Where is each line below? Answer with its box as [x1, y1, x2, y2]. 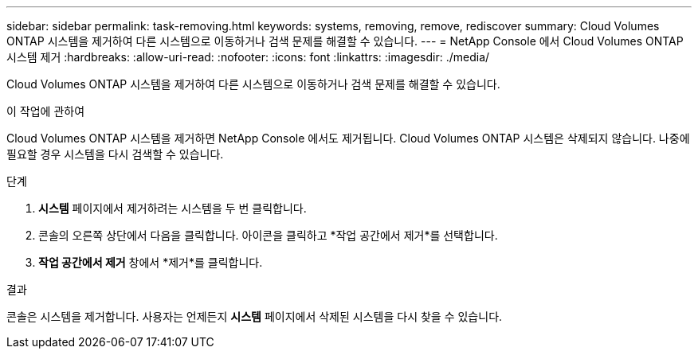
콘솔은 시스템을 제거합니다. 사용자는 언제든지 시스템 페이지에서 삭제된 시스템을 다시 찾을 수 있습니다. [6, 310, 503, 323]
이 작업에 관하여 [6, 104, 85, 118]
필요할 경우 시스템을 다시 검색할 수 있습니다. [6, 147, 224, 161]
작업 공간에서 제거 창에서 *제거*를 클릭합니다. [38, 256, 263, 269]
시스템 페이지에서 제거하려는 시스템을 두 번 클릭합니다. [38, 201, 307, 215]
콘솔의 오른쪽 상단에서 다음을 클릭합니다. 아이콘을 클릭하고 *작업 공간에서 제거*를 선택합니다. [38, 228, 498, 242]
